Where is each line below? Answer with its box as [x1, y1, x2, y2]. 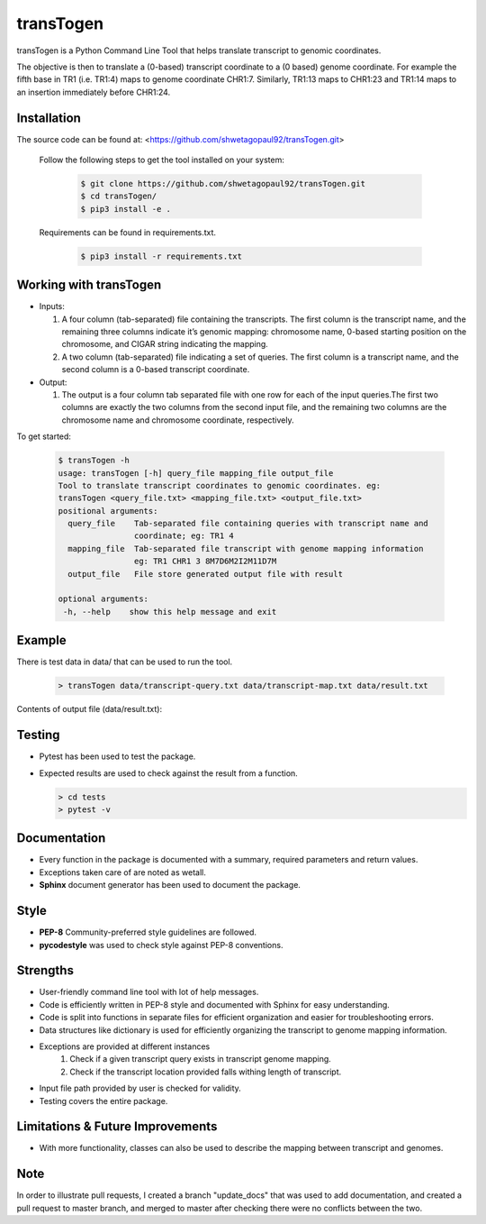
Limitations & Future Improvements [16, 1119, 218, 1135]
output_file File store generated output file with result [67, 569, 344, 579]
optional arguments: [58, 594, 148, 604]
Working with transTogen [16, 278, 162, 293]
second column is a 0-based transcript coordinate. [61, 364, 250, 375]
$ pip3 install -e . [80, 204, 171, 214]
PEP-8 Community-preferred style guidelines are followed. [39, 927, 256, 937]
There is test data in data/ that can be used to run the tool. [16, 656, 233, 667]
